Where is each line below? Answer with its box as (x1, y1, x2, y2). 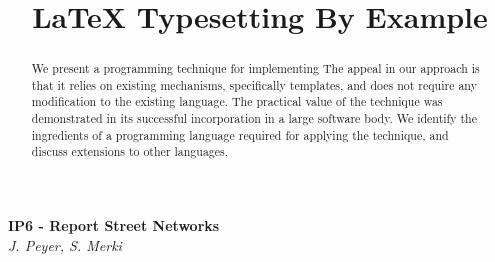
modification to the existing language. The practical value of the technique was (31, 93, 443, 110)
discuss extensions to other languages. (31, 143, 229, 160)
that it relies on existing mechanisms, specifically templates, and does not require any (31, 76, 477, 93)
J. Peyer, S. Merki (8, 234, 122, 255)
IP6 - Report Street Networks (8, 215, 220, 236)
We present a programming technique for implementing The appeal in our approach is (31, 60, 480, 77)
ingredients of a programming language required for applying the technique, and (31, 126, 449, 143)
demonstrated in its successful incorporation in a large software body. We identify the (31, 110, 477, 127)
